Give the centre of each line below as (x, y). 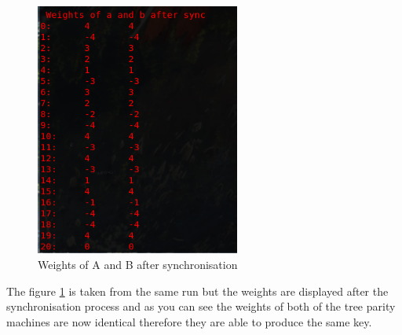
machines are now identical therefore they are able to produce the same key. (189, 321)
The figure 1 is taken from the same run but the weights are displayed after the (197, 291)
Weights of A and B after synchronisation (138, 265)
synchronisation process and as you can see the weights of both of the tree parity (201, 306)
